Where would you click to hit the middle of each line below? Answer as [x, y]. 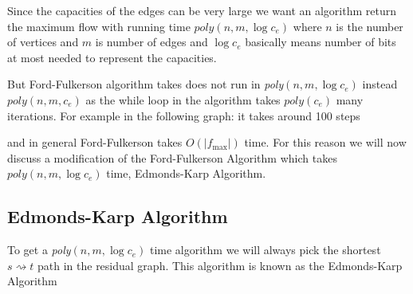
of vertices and [43, 42]
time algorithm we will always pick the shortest [265, 250]
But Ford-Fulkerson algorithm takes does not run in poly [146, 84]
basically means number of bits [321, 42]
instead [380, 84]
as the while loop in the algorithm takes [183, 99]
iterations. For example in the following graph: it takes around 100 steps [184, 115]
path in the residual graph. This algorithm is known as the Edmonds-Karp [220, 265]
